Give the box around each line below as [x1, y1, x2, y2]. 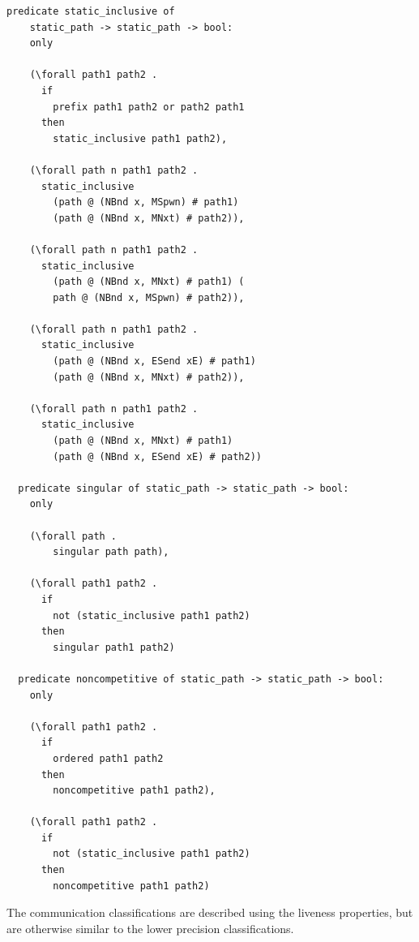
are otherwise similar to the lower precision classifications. [6, 919, 294, 936]
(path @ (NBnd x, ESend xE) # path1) [53, 355, 256, 368]
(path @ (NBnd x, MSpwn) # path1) [53, 196, 239, 209]
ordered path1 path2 [53, 752, 164, 764]
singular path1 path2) [53, 641, 175, 653]
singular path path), [53, 546, 169, 558]
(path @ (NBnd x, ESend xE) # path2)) [53, 450, 262, 462]
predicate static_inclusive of [6, 6, 175, 17]
